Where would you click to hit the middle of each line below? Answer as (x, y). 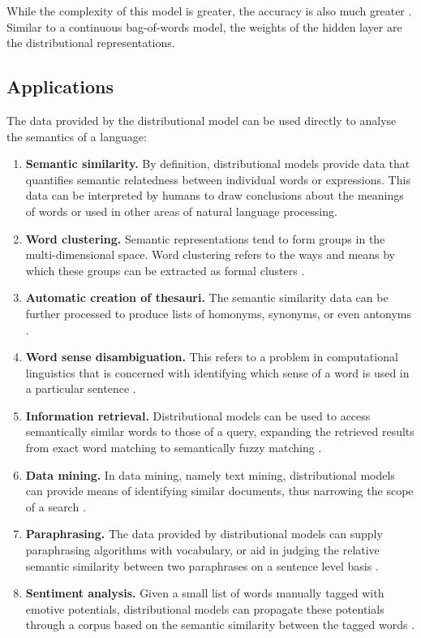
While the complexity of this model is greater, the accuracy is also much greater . (209, 11)
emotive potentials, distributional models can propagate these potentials (205, 608)
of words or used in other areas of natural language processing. (181, 211)
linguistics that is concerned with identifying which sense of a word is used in (217, 372)
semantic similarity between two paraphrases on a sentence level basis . (202, 565)
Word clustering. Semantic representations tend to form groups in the (205, 238)
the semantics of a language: (77, 136)
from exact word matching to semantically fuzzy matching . (174, 448)
